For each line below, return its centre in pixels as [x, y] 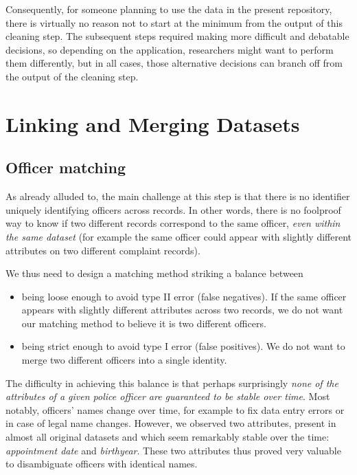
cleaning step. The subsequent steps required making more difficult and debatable [177, 36]
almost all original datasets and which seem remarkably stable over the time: [168, 437]
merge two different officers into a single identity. [124, 360]
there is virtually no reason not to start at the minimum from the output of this [174, 22]
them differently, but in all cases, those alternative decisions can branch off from [174, 63]
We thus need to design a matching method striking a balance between [154, 273]
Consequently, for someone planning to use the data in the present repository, [169, 9]
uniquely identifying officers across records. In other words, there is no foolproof [173, 209]
